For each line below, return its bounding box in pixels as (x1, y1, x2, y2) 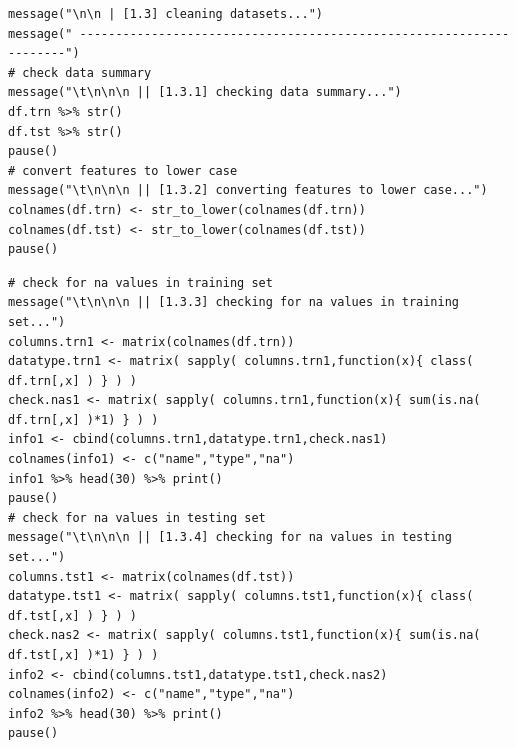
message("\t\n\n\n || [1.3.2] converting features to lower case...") (8, 183, 488, 198)
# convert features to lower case (8, 163, 238, 178)
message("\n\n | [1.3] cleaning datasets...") (8, 7, 323, 21)
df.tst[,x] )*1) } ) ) (8, 648, 159, 662)
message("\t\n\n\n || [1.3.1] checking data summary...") (8, 85, 402, 100)
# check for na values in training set (8, 275, 273, 290)
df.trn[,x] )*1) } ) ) (8, 412, 159, 427)
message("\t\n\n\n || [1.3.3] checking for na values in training (8, 295, 460, 310)
